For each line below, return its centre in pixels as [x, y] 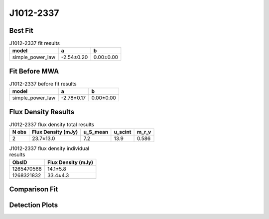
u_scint [123, 132]
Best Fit [21, 31]
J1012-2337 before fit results [43, 84]
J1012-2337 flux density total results [52, 125]
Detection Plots [34, 205]
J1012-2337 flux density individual [49, 148]
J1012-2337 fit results [35, 43]
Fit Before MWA [34, 71]
